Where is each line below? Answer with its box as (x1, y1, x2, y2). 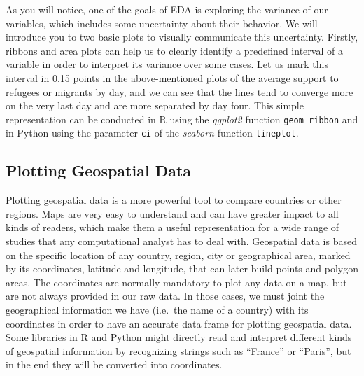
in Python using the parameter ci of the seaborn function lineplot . (6, 125, 299, 140)
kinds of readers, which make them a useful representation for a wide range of (6, 220, 339, 235)
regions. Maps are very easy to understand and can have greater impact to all (6, 206, 339, 221)
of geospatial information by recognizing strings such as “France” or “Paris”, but (6, 343, 351, 358)
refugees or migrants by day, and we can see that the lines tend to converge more (6, 84, 353, 99)
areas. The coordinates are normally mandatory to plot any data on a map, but (6, 274, 347, 289)
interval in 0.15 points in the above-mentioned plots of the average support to (6, 70, 339, 85)
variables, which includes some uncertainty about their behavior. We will (6, 15, 318, 30)
